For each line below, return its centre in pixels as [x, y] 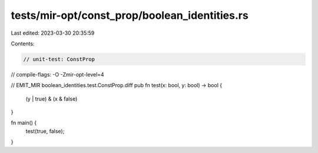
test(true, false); [45, 131]
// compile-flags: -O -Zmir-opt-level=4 [57, 74]
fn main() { [24, 123]
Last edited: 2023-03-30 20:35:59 [53, 33]
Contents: [23, 44]
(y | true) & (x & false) [52, 99]
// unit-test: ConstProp [59, 59]
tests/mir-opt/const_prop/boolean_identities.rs [130, 15]
